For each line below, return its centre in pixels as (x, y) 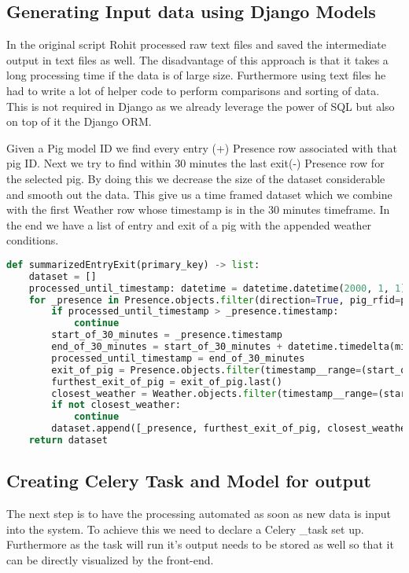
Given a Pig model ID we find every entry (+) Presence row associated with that (202, 147)
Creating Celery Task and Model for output (189, 481)
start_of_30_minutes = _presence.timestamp (167, 335)
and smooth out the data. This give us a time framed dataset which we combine (199, 194)
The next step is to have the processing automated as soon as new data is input (199, 514)
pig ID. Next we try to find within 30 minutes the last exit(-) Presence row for (195, 163)
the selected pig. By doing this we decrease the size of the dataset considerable (196, 178)
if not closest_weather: (116, 405)
